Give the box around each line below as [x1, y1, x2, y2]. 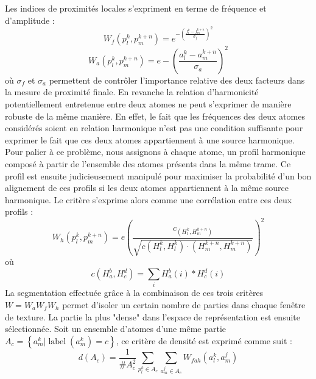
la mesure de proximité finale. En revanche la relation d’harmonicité [5, 85, 259, 98]
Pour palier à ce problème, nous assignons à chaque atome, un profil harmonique [5, 145, 306, 158]
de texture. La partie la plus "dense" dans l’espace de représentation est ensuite [5, 310, 300, 323]
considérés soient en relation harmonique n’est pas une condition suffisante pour [5, 121, 303, 134]
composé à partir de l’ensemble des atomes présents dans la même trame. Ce [5, 157, 291, 170]
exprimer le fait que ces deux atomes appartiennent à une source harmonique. [5, 133, 295, 146]
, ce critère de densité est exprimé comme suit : [116, 334, 292, 347]
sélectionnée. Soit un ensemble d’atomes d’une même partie [5, 322, 226, 335]
